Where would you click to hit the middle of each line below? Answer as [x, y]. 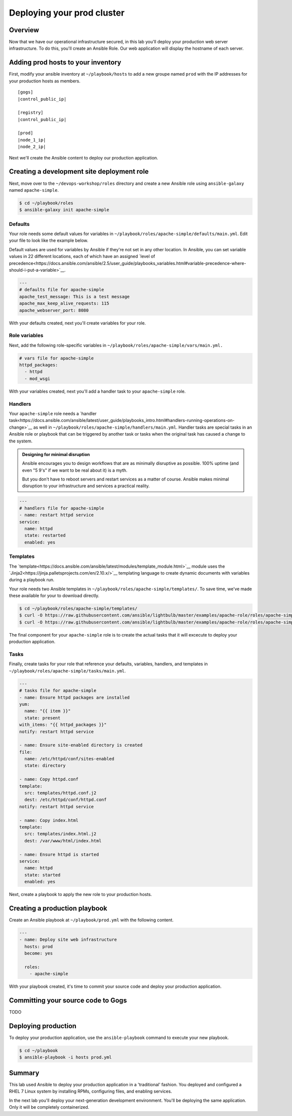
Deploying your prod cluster [67, 13]
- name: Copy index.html [49, 820]
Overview [24, 30]
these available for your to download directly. [54, 596]
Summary [24, 1073]
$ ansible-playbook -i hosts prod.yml [65, 1057]
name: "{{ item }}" [48, 711]
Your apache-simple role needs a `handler [53, 413]
